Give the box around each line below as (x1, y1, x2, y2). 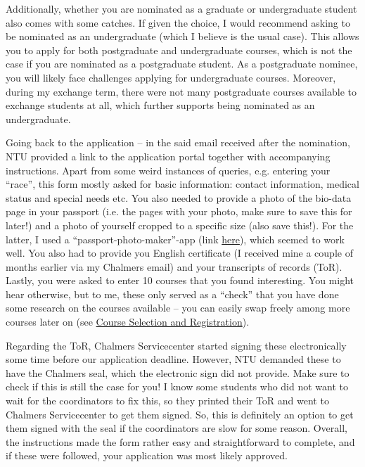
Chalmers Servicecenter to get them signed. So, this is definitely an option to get (6, 407, 354, 421)
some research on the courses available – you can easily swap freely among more (6, 300, 350, 315)
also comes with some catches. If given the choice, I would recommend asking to (6, 15, 350, 30)
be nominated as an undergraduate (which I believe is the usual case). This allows (6, 29, 359, 44)
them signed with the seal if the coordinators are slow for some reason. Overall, (6, 421, 347, 435)
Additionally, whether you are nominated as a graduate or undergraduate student (6, 1, 357, 15)
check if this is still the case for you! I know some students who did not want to (6, 379, 349, 394)
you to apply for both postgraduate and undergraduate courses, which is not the (6, 42, 352, 57)
